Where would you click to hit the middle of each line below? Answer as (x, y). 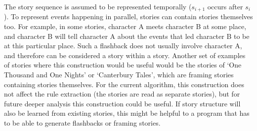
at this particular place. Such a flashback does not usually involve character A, (123, 46)
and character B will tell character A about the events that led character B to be (127, 36)
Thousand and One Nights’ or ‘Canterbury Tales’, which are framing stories (119, 75)
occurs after (225, 6)
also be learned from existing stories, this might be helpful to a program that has (127, 113)
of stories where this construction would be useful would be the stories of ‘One (123, 65)
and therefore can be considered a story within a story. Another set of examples (125, 55)
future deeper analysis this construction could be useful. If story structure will (122, 103)
